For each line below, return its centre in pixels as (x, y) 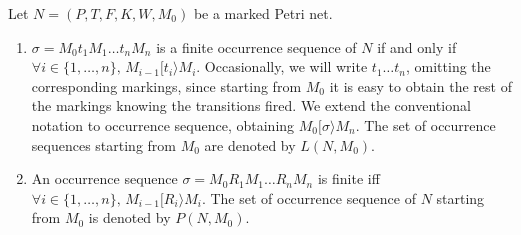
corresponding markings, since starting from (166, 85)
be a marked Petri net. (263, 13)
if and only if (417, 46)
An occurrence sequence (104, 178)
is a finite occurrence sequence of (256, 46)
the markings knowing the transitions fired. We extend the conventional (251, 105)
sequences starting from (103, 144)
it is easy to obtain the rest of (420, 85)
